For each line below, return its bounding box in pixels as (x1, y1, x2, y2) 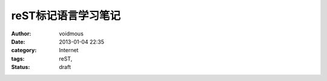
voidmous (59, 30, 84, 37)
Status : (11, 64, 30, 71)
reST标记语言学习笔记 (11, 9, 121, 22)
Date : (11, 38, 25, 45)
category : (11, 47, 37, 54)
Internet (59, 47, 79, 54)
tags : (11, 55, 25, 62)
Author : (11, 30, 31, 37)
